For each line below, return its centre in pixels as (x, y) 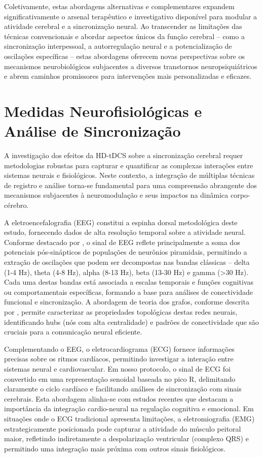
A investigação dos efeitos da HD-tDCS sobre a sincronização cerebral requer (124, 155)
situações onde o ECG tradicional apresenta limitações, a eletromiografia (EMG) (129, 418)
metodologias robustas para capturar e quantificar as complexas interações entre (129, 165)
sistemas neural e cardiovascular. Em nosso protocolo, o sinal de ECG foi (117, 368)
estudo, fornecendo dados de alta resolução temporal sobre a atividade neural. (125, 232)
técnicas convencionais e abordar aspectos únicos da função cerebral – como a (124, 36)
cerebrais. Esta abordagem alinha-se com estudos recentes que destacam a (119, 398)
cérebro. (16, 205)
